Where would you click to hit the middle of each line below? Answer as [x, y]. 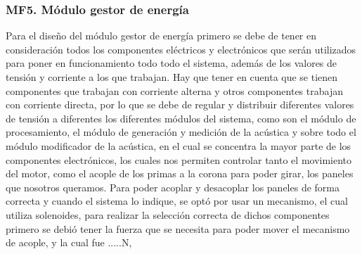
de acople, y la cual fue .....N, [69, 242]
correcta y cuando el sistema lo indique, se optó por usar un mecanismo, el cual [177, 201]
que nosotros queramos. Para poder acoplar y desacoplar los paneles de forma [173, 187]
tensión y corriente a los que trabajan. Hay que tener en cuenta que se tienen [172, 77]
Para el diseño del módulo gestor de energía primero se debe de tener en [161, 36]
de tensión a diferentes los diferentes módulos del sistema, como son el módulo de [181, 118]
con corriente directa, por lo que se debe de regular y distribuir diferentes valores [180, 104]
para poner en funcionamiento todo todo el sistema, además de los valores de [172, 63]
